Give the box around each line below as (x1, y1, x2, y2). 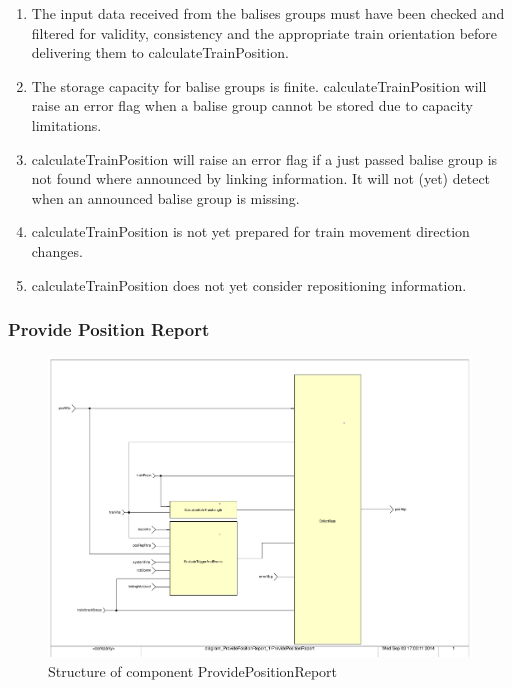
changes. (31, 240, 83, 261)
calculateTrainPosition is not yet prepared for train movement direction (31, 221, 470, 242)
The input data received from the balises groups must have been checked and (31, 3, 505, 23)
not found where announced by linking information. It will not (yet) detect (31, 168, 491, 189)
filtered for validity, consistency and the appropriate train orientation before (31, 22, 498, 43)
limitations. (31, 114, 102, 135)
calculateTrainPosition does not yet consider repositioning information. (31, 274, 467, 295)
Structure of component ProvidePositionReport (48, 660, 338, 681)
